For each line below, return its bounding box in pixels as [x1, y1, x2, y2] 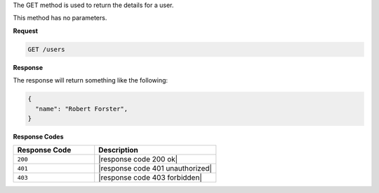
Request [13, 27, 39, 35]
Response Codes [13, 132, 64, 141]
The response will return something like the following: [13, 76, 168, 85]
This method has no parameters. [13, 14, 107, 22]
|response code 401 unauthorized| [98, 164, 212, 173]
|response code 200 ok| [98, 155, 178, 164]
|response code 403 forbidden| [98, 173, 203, 183]
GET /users [27, 45, 65, 53]
